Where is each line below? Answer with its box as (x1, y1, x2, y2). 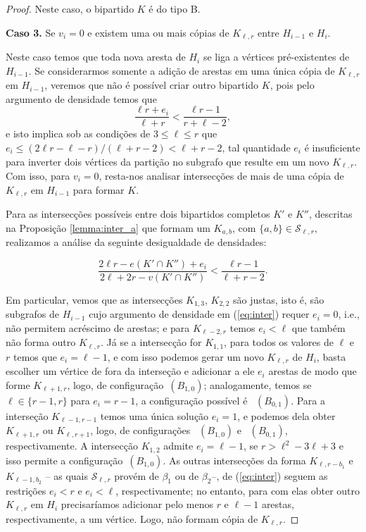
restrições (6, 483, 46, 497)
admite (163, 438, 194, 453)
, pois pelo (270, 78, 315, 92)
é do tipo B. (149, 1, 201, 16)
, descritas (309, 206, 353, 221)
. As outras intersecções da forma (163, 452, 306, 467)
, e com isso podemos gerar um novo (107, 349, 264, 364)
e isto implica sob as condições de (6, 126, 151, 141)
